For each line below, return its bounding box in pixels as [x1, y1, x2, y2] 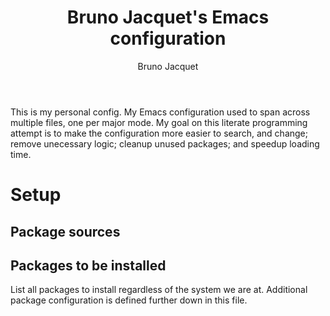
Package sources [10, 223, 121, 240]
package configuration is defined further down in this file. [10, 294, 248, 306]
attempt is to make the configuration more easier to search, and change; [10, 127, 308, 139]
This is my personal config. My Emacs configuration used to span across [10, 106, 311, 118]
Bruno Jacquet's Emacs [66, 6, 270, 29]
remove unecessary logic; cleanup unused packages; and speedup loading [10, 137, 320, 150]
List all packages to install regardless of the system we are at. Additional [10, 284, 308, 296]
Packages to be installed [10, 257, 167, 274]
